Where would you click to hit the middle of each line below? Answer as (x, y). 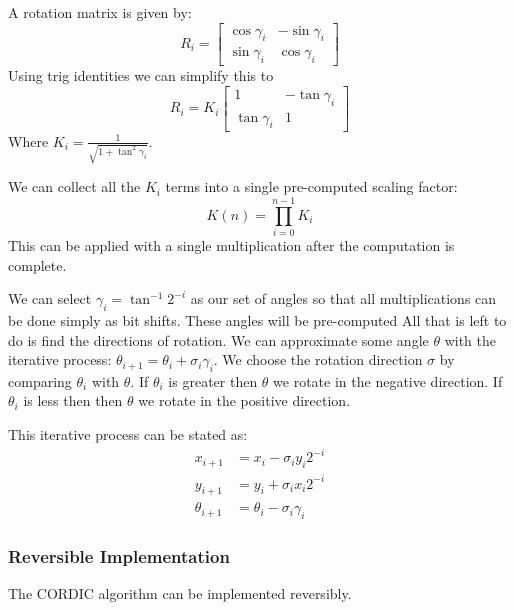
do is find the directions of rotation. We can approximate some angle (218, 339)
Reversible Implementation (119, 556)
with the (470, 339)
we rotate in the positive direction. (244, 400)
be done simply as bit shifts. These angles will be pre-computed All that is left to (257, 319)
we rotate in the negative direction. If (388, 380)
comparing (40, 380)
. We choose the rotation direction (318, 359)
